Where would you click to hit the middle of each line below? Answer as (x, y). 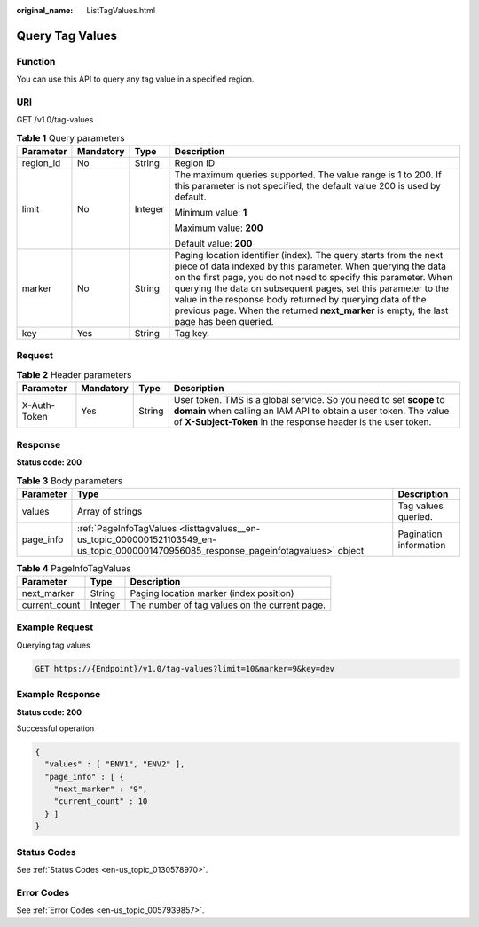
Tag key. (192, 334)
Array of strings (110, 511)
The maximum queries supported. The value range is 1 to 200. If (308, 175)
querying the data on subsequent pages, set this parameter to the (312, 288)
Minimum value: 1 (211, 213)
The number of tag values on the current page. (228, 605)
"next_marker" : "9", (101, 789)
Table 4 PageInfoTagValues (74, 568)
